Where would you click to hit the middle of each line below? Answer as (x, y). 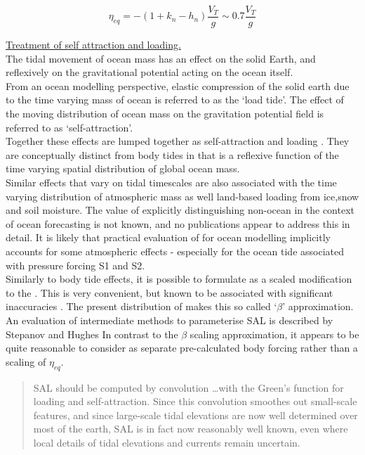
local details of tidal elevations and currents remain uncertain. (167, 442)
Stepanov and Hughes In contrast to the (92, 334)
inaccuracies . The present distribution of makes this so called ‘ (141, 306)
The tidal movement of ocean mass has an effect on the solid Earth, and (161, 58)
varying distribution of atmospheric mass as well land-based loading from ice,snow (182, 196)
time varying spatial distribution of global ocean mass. (123, 168)
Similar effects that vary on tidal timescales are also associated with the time (171, 182)
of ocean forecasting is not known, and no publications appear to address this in (178, 223)
